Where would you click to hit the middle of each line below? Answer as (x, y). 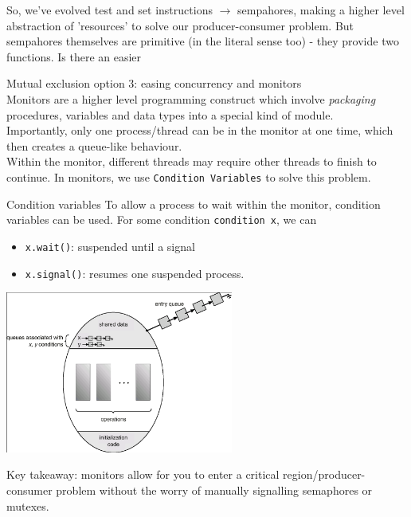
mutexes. (28, 505)
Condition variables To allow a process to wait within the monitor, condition (194, 204)
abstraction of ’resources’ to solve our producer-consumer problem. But (180, 25)
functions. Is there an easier (74, 56)
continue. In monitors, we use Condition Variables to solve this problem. (189, 176)
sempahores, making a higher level (321, 10)
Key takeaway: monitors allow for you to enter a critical (143, 474)
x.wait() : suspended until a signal (110, 246)
